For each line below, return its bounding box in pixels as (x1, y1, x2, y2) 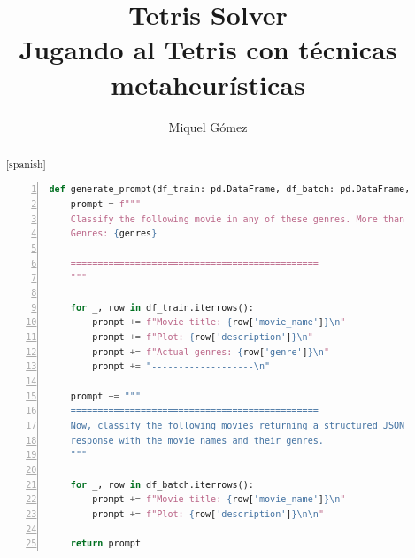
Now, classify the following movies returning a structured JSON (70, 420, 405, 430)
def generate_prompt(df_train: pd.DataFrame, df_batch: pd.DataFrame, (49, 184, 411, 195)
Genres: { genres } (70, 229, 158, 239)
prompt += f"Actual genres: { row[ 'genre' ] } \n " (92, 346, 330, 357)
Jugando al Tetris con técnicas (19, 31, 397, 67)
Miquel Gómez (168, 117, 248, 136)
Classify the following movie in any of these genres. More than (70, 213, 405, 224)
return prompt (70, 539, 141, 549)
